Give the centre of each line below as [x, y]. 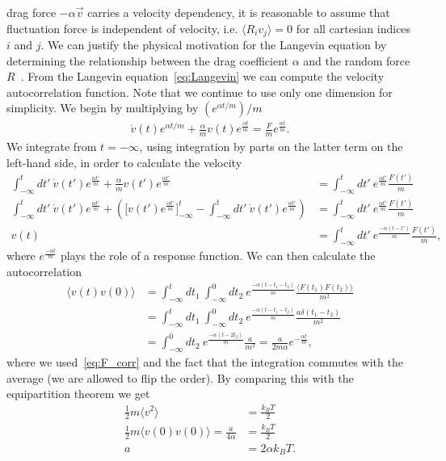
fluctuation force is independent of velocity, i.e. [122, 28]
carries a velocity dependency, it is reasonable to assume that [239, 12]
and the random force [357, 60]
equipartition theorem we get [78, 394]
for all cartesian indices [353, 28]
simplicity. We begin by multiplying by [103, 108]
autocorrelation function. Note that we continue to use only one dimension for [200, 92]
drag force [32, 12]
